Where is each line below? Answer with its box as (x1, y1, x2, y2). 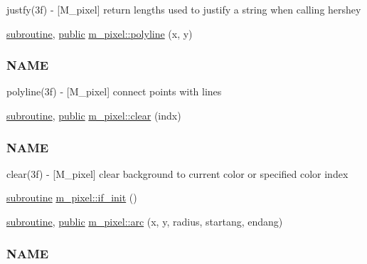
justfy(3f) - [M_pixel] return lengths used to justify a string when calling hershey (6, 2, 361, 16)
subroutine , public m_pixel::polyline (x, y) (6, 26, 193, 41)
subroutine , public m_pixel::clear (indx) (6, 108, 181, 122)
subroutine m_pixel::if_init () (6, 190, 137, 205)
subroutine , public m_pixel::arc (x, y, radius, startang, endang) (6, 214, 283, 228)
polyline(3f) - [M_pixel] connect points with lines (6, 84, 222, 99)
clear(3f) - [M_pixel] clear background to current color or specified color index (6, 166, 349, 181)
